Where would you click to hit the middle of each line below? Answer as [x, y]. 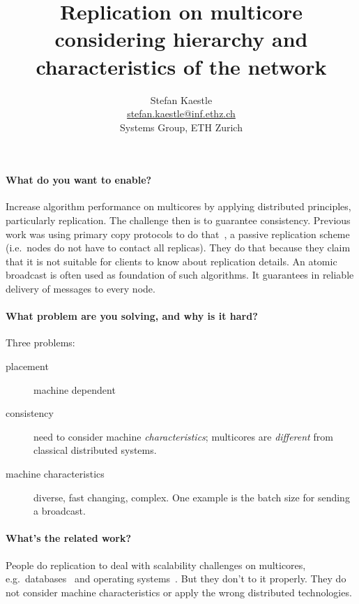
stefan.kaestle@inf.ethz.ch [181, 113]
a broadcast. [60, 511]
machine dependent [75, 389]
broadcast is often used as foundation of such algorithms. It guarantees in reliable [180, 275]
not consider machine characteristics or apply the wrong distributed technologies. [179, 592]
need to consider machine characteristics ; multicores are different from [183, 436]
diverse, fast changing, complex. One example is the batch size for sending [192, 497]
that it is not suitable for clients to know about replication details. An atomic [171, 261]
